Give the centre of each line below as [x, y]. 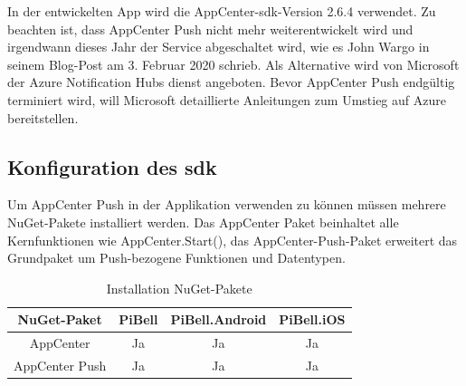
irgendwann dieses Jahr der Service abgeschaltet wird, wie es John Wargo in [219, 47]
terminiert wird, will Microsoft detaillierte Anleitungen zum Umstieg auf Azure [227, 99]
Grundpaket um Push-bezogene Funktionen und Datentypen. [176, 258]
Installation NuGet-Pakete [179, 288]
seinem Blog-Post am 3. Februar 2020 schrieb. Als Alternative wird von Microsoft [233, 64]
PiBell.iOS [312, 319]
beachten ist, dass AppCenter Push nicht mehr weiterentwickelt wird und [210, 29]
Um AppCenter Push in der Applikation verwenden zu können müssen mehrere [227, 204]
